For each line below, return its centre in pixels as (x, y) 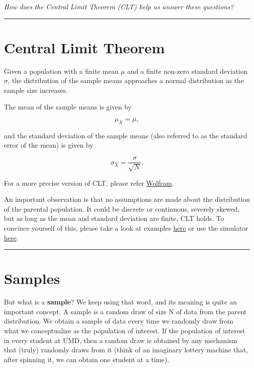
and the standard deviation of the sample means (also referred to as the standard (126, 135)
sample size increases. (36, 90)
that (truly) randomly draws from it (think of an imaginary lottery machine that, (126, 350)
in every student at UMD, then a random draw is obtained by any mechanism (121, 340)
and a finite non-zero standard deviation (187, 71)
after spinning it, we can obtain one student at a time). (87, 359)
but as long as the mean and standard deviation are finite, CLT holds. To (114, 218)
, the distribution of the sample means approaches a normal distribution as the (126, 80)
